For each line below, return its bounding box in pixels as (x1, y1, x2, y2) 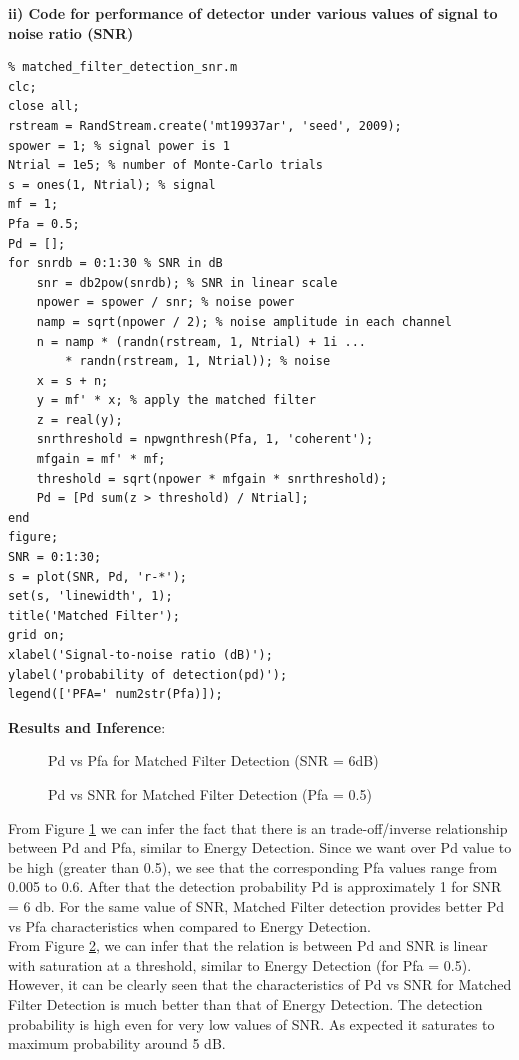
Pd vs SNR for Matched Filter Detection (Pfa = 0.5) (48, 783, 372, 804)
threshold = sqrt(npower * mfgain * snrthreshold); (36, 471, 388, 486)
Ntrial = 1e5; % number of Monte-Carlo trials (8, 158, 323, 173)
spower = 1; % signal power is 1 (8, 138, 230, 153)
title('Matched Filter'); (8, 608, 180, 623)
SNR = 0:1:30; (8, 550, 102, 565)
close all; (8, 99, 80, 114)
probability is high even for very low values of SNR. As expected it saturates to (8, 1013, 495, 1034)
